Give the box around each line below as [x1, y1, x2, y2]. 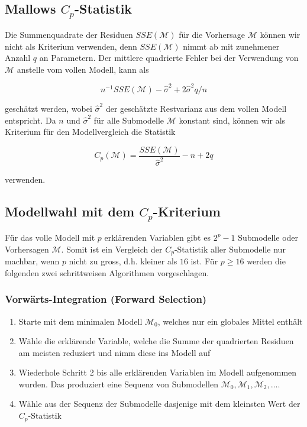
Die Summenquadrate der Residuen [5, 28, 133, 40]
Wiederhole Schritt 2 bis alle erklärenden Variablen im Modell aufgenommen [18, 366, 297, 379]
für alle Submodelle [93, 114, 164, 126]
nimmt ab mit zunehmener [183, 40, 280, 52]
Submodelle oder [238, 231, 299, 244]
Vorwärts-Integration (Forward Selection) [5, 292, 207, 306]
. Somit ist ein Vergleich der [61, 242, 163, 255]
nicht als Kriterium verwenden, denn [5, 40, 137, 52]
